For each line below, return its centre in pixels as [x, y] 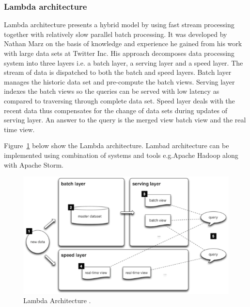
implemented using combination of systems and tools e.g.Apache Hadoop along [121, 155]
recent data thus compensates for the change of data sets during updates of [116, 110]
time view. [19, 129]
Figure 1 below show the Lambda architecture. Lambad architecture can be [117, 145]
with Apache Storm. [34, 164]
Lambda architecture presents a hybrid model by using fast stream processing [119, 25]
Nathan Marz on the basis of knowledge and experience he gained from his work [123, 43]
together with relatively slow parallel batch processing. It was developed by [116, 34]
